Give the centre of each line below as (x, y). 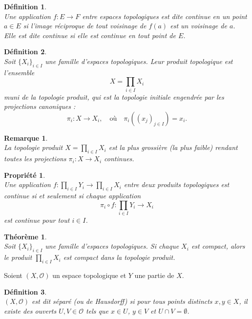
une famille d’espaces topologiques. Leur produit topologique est (139, 61)
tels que (97, 310)
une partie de (154, 275)
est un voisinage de (199, 26)
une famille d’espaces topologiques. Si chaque (112, 246)
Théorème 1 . (25, 236)
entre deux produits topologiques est (177, 184)
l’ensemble (19, 72)
